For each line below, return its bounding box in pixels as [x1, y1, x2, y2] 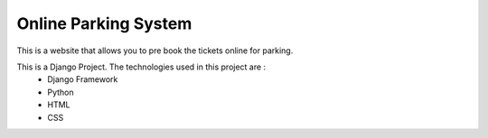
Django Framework [47, 74, 118, 85]
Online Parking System [16, 14, 192, 33]
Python [47, 87, 74, 97]
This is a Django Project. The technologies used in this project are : [16, 61, 267, 72]
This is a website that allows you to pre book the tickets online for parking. [16, 45, 294, 56]
